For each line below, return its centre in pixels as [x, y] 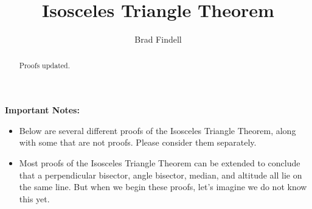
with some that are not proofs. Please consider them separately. [138, 142]
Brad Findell [158, 39]
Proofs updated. [44, 65]
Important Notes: [42, 110]
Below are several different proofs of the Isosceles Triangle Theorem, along [158, 130]
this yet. [34, 198]
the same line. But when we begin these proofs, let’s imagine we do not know [163, 187]
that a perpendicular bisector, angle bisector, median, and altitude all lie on [161, 175]
